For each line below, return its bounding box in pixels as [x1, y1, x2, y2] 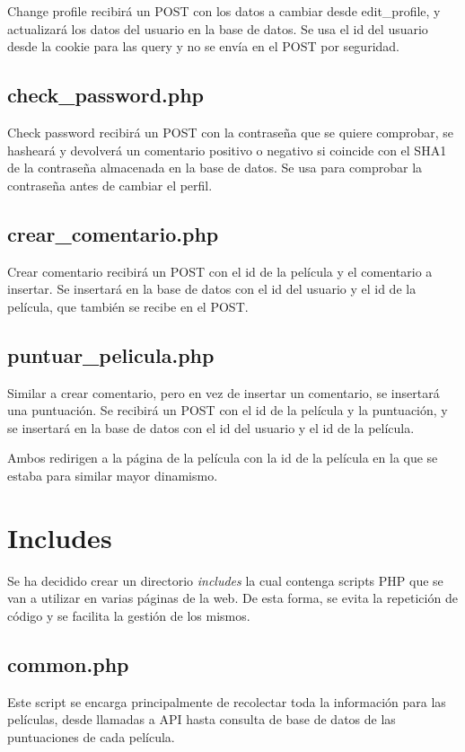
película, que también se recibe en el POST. [7, 296, 249, 315]
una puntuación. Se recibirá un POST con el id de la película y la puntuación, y [7, 401, 448, 420]
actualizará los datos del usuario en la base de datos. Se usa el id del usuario [7, 19, 428, 38]
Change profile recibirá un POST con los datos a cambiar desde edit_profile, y [7, 2, 441, 20]
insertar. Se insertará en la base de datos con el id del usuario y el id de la [7, 279, 417, 298]
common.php [7, 650, 129, 677]
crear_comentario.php [7, 219, 219, 247]
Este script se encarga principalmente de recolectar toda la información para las [7, 692, 446, 711]
